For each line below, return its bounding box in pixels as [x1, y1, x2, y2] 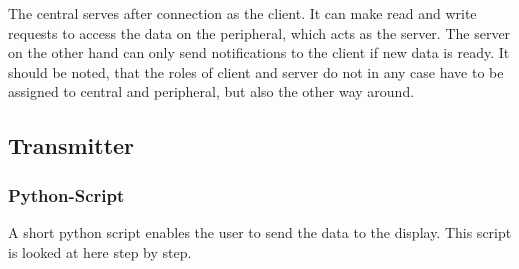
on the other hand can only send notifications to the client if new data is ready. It [8, 42, 510, 63]
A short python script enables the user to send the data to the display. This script [8, 221, 512, 242]
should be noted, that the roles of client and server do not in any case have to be [8, 61, 504, 82]
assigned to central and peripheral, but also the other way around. [8, 81, 415, 102]
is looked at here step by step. [8, 241, 192, 262]
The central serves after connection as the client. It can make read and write [8, 3, 477, 23]
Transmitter [8, 130, 135, 161]
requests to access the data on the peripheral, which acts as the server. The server [8, 22, 511, 43]
